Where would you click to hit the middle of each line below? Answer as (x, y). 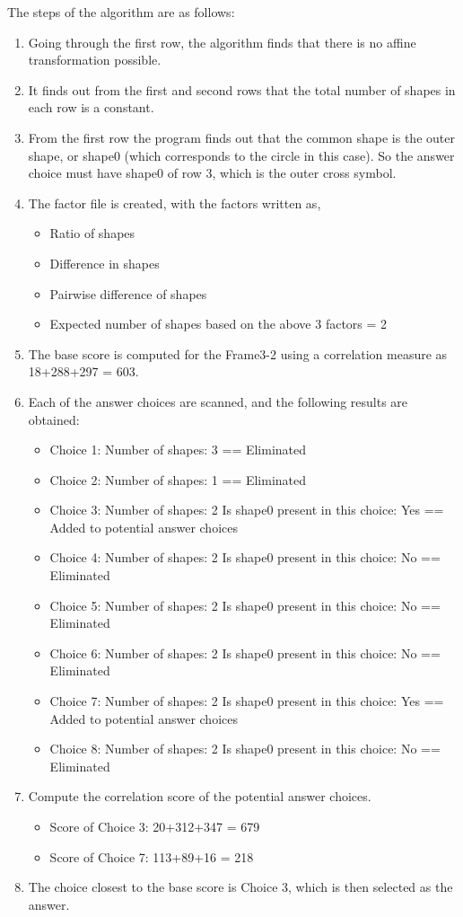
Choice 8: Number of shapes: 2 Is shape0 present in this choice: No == (245, 749)
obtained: (54, 419)
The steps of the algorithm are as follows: (121, 12)
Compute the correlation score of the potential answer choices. (200, 796)
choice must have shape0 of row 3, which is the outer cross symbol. (212, 173)
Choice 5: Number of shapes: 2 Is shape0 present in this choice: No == (245, 605)
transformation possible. (95, 60)
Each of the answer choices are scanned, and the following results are (218, 401)
